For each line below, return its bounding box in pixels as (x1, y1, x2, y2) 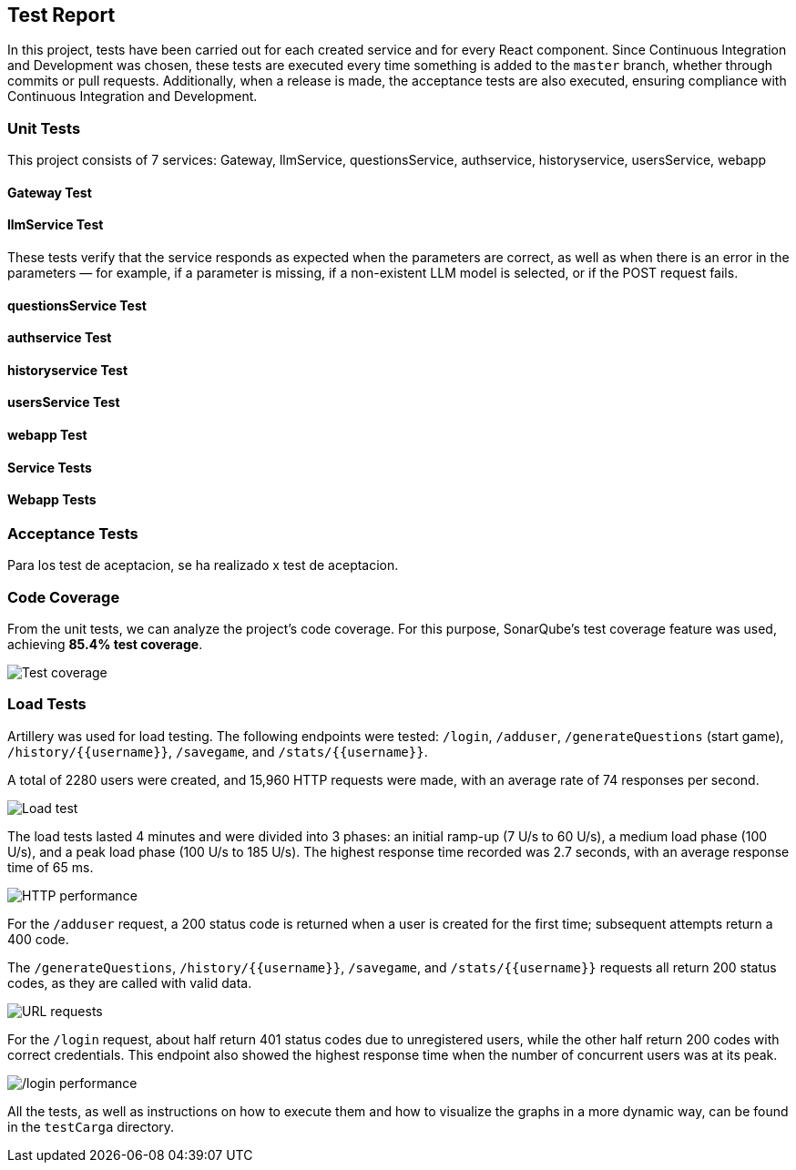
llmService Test (7, 217, 104, 233)
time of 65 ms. (7, 859, 94, 875)
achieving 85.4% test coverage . (7, 636, 203, 652)
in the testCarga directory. (7, 1118, 175, 1134)
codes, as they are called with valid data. (7, 974, 252, 991)
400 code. (7, 931, 69, 947)
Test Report (7, 4, 116, 26)
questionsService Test (7, 297, 147, 313)
